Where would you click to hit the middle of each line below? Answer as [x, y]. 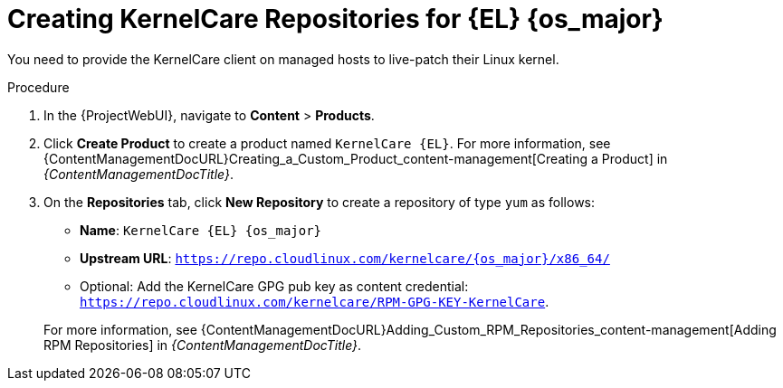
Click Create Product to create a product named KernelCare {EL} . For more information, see [327, 143]
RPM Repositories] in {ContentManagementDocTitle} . [203, 345]
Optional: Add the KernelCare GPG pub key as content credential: [274, 286]
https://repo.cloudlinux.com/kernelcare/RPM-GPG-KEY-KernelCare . [315, 301]
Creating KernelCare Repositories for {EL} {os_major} [335, 19]
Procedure [38, 87]
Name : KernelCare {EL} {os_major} [201, 230]
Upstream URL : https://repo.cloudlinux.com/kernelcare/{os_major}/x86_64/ [345, 258]
